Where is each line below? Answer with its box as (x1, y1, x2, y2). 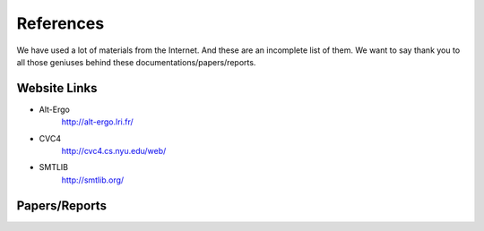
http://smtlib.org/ (61, 175, 125, 185)
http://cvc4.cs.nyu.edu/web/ (61, 146, 167, 157)
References (16, 13, 105, 33)
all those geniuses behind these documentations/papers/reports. (16, 56, 256, 67)
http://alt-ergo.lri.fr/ (61, 116, 134, 127)
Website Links (16, 81, 98, 96)
